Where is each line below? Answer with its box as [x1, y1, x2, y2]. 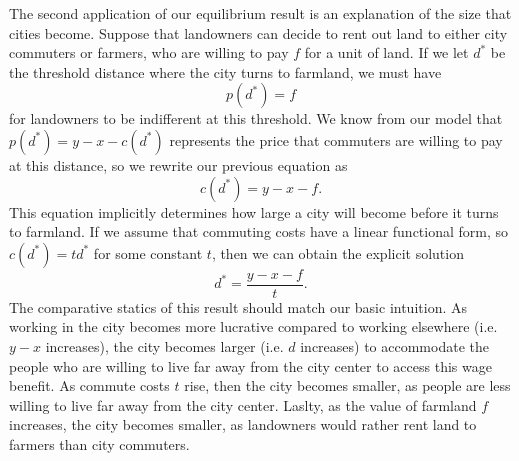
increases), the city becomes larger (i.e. [45, 336, 284, 356]
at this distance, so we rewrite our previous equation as [9, 154, 348, 175]
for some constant [93, 242, 203, 263]
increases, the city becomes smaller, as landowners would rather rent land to [9, 414, 477, 435]
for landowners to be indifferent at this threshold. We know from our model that [9, 108, 503, 129]
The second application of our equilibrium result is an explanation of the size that [9, 3, 512, 23]
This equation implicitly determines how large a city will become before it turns [9, 201, 499, 222]
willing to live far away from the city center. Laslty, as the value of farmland [9, 394, 477, 415]
